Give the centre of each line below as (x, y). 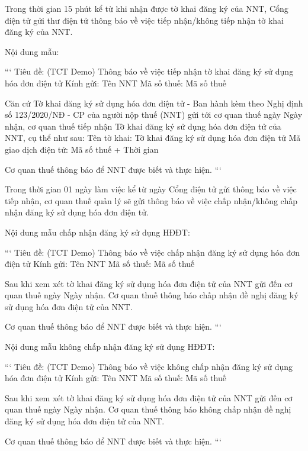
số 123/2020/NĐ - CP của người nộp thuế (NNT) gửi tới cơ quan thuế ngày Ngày (154, 115)
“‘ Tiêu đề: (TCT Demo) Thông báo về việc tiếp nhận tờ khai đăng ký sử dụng (149, 71)
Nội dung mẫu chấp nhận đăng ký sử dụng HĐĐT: (97, 232)
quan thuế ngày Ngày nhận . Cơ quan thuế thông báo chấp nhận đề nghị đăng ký (152, 295)
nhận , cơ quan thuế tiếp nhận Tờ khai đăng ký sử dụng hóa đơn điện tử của (143, 126)
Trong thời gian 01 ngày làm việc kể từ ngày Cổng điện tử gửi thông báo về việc (151, 189)
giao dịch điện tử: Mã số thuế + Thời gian (82, 149)
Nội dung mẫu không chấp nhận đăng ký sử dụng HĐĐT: (110, 347)
